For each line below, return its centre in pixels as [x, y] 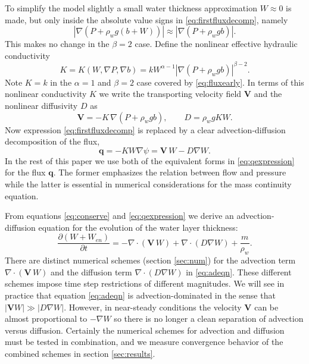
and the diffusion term [91, 272]
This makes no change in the [57, 44]
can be [266, 307]
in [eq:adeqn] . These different [239, 272]
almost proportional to [46, 318]
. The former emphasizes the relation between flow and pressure [170, 172]
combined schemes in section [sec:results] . [80, 354]
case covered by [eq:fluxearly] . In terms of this [220, 82]
